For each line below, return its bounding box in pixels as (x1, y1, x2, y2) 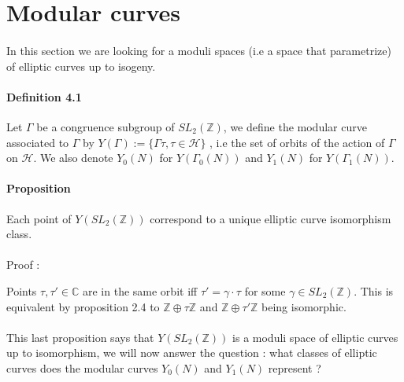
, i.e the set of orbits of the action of (209, 134, 385, 150)
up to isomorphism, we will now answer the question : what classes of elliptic (6, 344, 377, 361)
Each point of (6, 210, 72, 226)
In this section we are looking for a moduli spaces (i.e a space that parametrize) (6, 42, 391, 58)
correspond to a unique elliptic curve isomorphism (150, 210, 391, 226)
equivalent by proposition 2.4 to (6, 298, 160, 314)
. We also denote (33, 149, 113, 166)
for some (244, 282, 286, 299)
